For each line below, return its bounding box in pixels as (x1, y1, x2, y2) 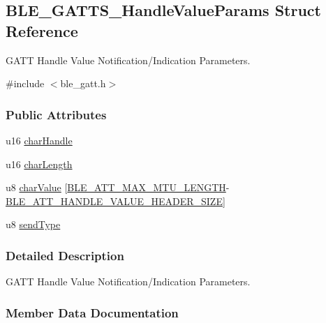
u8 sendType (6, 217, 61, 232)
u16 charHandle (6, 133, 73, 147)
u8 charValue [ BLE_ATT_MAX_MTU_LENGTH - (6, 180, 230, 195)
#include (6, 76, 45, 91)
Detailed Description (6, 246, 124, 264)
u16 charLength (6, 156, 73, 171)
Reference (6, 20, 78, 41)
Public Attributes (6, 105, 107, 123)
